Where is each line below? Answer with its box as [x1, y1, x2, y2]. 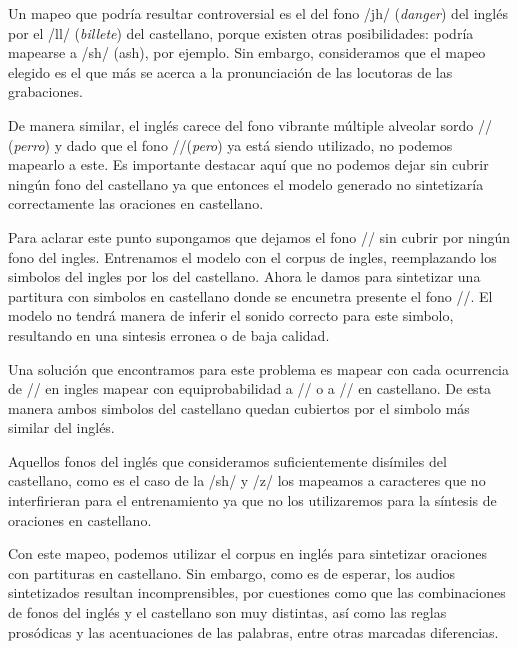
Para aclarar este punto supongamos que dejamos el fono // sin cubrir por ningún [8, 226, 511, 247]
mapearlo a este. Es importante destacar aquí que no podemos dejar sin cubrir [8, 154, 489, 175]
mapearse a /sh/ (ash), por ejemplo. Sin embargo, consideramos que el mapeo [8, 42, 486, 63]
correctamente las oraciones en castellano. [8, 193, 264, 214]
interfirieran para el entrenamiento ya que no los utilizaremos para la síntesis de [8, 490, 497, 511]
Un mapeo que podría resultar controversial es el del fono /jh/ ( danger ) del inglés [8, 3, 508, 23]
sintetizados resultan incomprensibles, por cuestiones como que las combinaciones [8, 582, 506, 603]
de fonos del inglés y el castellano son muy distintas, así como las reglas [8, 602, 447, 623]
